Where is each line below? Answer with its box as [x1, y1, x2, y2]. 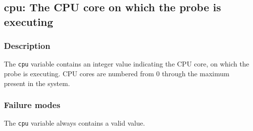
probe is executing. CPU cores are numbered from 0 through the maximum [4, 68, 230, 79]
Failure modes [4, 99, 61, 111]
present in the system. [4, 78, 70, 88]
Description [4, 40, 50, 52]
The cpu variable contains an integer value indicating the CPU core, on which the [4, 59, 249, 69]
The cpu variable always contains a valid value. [4, 118, 145, 128]
